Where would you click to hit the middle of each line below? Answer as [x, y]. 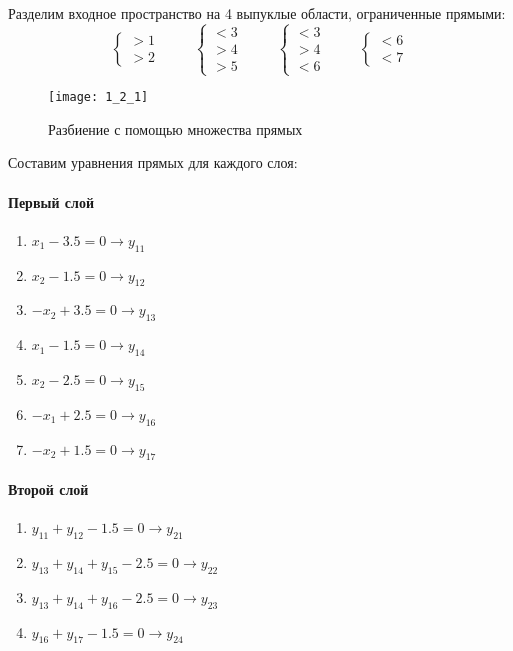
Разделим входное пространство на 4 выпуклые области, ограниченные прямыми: [257, 13]
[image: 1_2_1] [98, 97]
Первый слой [51, 201]
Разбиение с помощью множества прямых [175, 128]
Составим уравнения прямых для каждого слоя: [153, 162]
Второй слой [48, 489]
